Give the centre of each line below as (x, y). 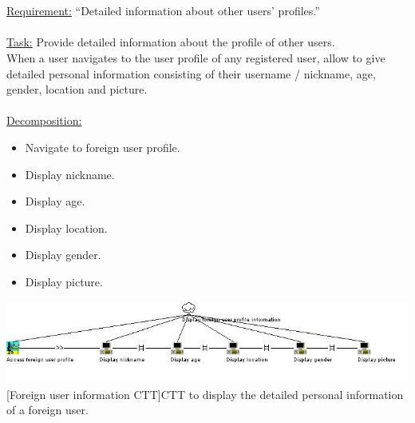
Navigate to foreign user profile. (103, 147)
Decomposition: (44, 120)
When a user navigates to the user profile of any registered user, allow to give (196, 57)
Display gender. (63, 255)
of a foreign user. (47, 410)
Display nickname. (70, 174)
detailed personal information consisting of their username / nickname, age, (191, 73)
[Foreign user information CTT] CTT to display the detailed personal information (205, 394)
